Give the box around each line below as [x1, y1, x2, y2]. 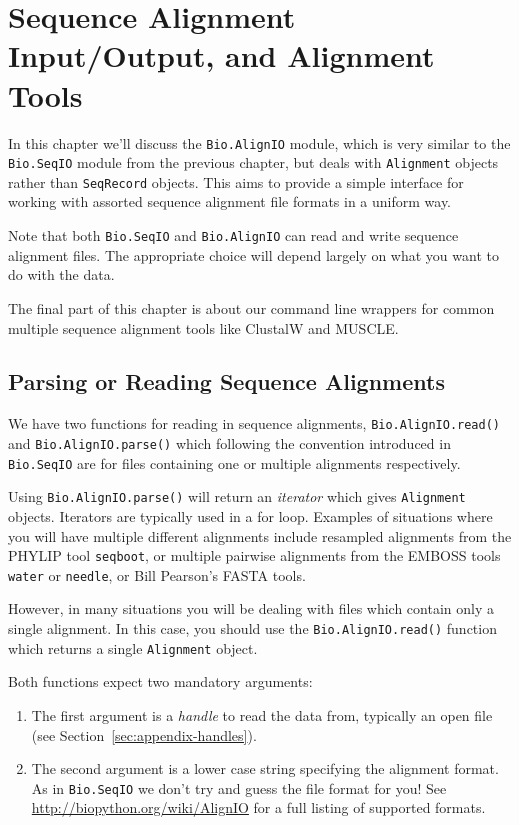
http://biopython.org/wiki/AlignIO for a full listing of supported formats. [31, 797, 486, 818]
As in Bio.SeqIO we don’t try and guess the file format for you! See [31, 777, 447, 798]
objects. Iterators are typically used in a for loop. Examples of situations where [8, 505, 493, 526]
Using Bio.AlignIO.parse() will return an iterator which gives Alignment [8, 486, 466, 507]
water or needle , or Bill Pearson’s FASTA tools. [8, 564, 306, 585]
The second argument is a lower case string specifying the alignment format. [31, 758, 499, 779]
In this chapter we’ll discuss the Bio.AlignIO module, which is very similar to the [8, 132, 511, 153]
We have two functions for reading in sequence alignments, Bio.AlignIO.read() [8, 413, 500, 434]
